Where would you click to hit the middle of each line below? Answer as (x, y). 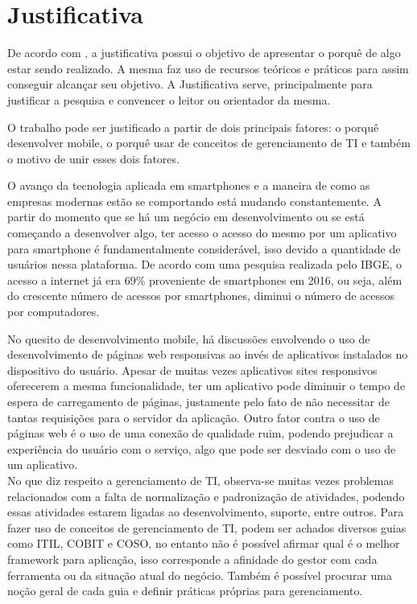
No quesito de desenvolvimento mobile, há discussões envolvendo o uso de (189, 338)
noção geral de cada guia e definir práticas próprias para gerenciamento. (185, 591)
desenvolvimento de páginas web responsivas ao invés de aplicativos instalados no (208, 354)
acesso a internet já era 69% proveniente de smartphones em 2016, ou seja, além (205, 279)
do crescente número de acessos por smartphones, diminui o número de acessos (201, 296)
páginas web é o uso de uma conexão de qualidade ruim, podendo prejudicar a (200, 433)
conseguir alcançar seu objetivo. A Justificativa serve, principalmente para (190, 84)
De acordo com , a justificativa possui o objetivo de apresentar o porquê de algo (204, 53)
